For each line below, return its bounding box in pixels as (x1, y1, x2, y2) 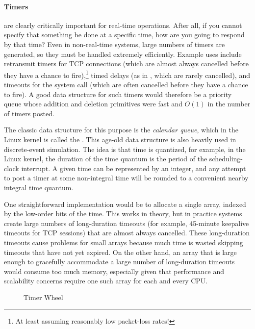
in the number (207, 99, 251, 109)
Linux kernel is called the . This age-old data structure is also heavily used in (4, 134, 236, 144)
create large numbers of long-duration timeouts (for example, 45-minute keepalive (4, 218, 249, 228)
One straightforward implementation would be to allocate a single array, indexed (4, 199, 246, 209)
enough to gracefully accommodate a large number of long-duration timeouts (4, 256, 235, 267)
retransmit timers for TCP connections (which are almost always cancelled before (4, 58, 249, 69)
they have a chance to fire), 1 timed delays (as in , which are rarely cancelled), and (4, 68, 250, 80)
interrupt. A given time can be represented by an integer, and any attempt (21, 163, 246, 173)
